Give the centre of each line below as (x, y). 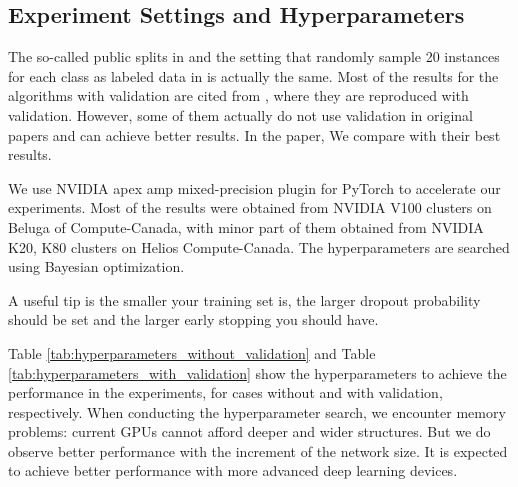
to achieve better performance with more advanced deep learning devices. (233, 470)
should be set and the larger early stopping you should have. (193, 319)
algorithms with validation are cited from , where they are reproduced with (238, 95)
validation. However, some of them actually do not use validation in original (240, 114)
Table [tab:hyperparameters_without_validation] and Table (192, 352)
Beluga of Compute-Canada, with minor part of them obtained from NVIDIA (246, 226)
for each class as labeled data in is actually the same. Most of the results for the (253, 75)
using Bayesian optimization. (96, 266)
